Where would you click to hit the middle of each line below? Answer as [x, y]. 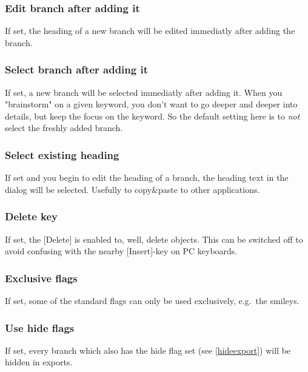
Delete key [32, 216]
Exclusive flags [41, 278]
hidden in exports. [39, 362]
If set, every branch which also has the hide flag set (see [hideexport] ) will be [148, 350]
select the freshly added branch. [64, 128]
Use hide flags [40, 327]
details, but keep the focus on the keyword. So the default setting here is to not [152, 116]
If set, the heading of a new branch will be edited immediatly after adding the [150, 31]
